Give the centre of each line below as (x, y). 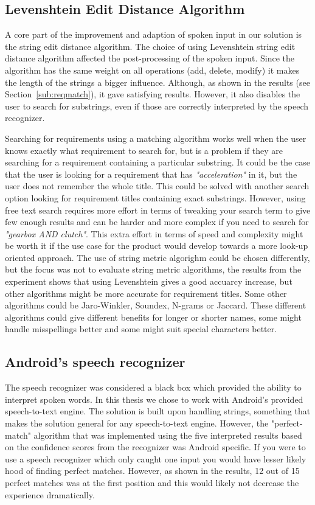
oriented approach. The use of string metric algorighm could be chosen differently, (157, 257)
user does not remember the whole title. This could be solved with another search (157, 186)
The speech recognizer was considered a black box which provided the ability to (153, 387)
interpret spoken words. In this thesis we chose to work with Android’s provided (154, 399)
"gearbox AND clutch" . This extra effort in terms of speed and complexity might (154, 233)
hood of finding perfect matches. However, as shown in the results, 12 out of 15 (152, 471)
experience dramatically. (50, 494)
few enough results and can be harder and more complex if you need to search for (157, 222)
